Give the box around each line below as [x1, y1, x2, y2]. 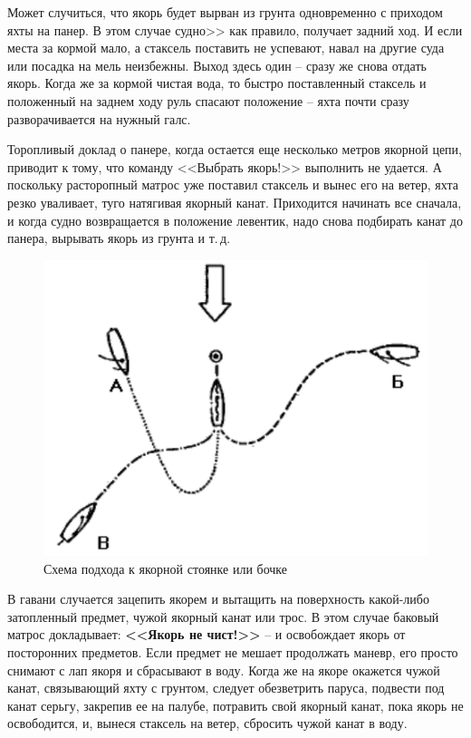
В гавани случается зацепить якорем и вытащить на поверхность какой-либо [7, 589, 429, 608]
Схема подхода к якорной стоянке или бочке [43, 558, 288, 578]
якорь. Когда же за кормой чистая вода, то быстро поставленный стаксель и [7, 73, 427, 92]
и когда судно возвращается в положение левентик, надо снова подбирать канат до [7, 210, 463, 229]
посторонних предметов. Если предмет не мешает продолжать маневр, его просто [7, 643, 458, 662]
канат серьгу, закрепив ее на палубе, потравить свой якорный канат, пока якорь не [7, 695, 464, 714]
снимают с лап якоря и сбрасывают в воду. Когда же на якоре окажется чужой [7, 660, 440, 679]
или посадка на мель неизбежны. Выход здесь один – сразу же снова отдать [7, 55, 427, 74]
